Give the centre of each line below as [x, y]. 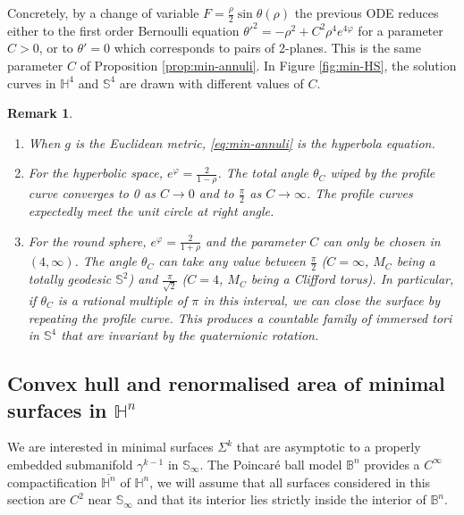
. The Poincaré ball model [271, 464]
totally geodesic [70, 279]
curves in [32, 83]
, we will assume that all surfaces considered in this [290, 482]
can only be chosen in [382, 241]
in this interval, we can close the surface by [322, 300]
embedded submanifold [70, 464]
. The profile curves [359, 193]
